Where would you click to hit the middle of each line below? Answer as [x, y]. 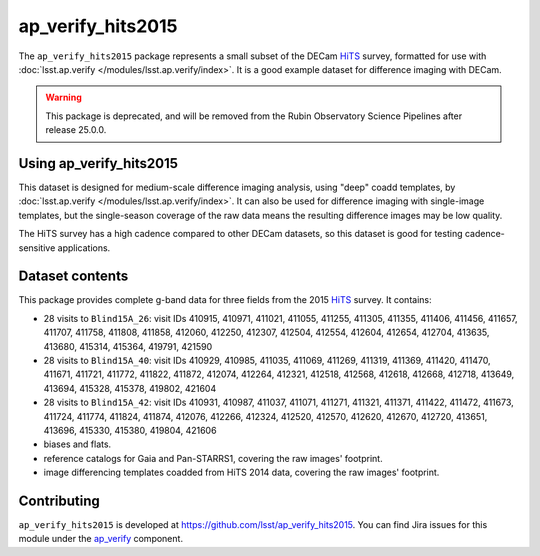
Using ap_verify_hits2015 [98, 163]
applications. [84, 247]
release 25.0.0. [76, 130]
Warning [63, 97]
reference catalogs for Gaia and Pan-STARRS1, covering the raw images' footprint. [213, 458]
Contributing [59, 500]
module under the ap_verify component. [101, 539]
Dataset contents [73, 276]
